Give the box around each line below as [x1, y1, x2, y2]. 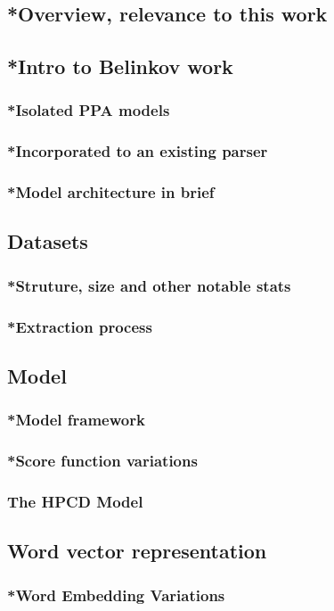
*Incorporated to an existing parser [7, 140, 268, 162]
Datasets [7, 227, 88, 255]
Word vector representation [7, 537, 267, 565]
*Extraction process [7, 315, 152, 337]
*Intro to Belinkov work [7, 53, 233, 80]
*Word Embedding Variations [7, 583, 225, 606]
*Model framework [7, 409, 145, 431]
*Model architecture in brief [7, 181, 215, 203]
